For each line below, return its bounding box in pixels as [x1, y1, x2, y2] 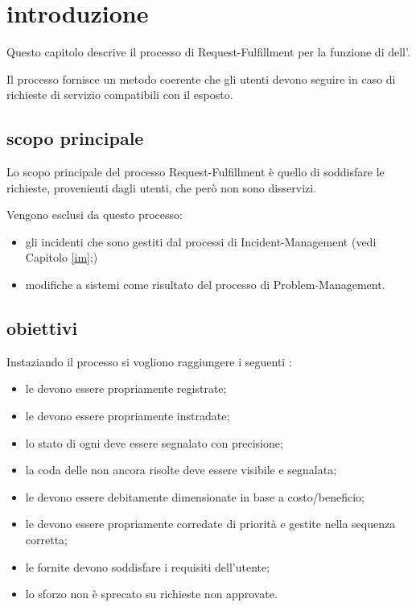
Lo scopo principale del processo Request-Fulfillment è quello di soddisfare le [6, 163, 385, 180]
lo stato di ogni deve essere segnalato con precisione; [25, 434, 283, 451]
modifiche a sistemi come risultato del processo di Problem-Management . [25, 276, 385, 293]
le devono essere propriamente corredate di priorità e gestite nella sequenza [25, 515, 396, 532]
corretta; [25, 531, 68, 548]
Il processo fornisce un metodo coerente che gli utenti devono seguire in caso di [6, 70, 396, 87]
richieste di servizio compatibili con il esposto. [6, 86, 233, 103]
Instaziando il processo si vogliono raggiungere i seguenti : [6, 353, 292, 370]
